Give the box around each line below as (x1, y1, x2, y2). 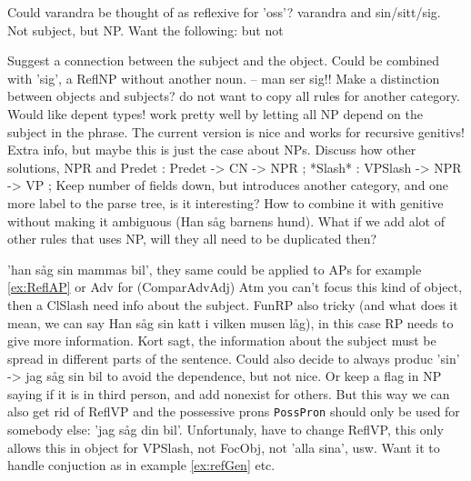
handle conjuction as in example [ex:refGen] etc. (7, 456, 276, 475)
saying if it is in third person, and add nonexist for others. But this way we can (7, 384, 450, 403)
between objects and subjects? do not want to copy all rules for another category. (7, 86, 460, 105)
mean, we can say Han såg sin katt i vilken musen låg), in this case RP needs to (7, 313, 454, 332)
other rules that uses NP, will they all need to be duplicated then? (7, 229, 377, 248)
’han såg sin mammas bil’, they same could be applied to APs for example (7, 259, 422, 278)
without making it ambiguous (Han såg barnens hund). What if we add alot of (7, 211, 445, 230)
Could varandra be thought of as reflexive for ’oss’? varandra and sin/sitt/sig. (7, 3, 441, 21)
